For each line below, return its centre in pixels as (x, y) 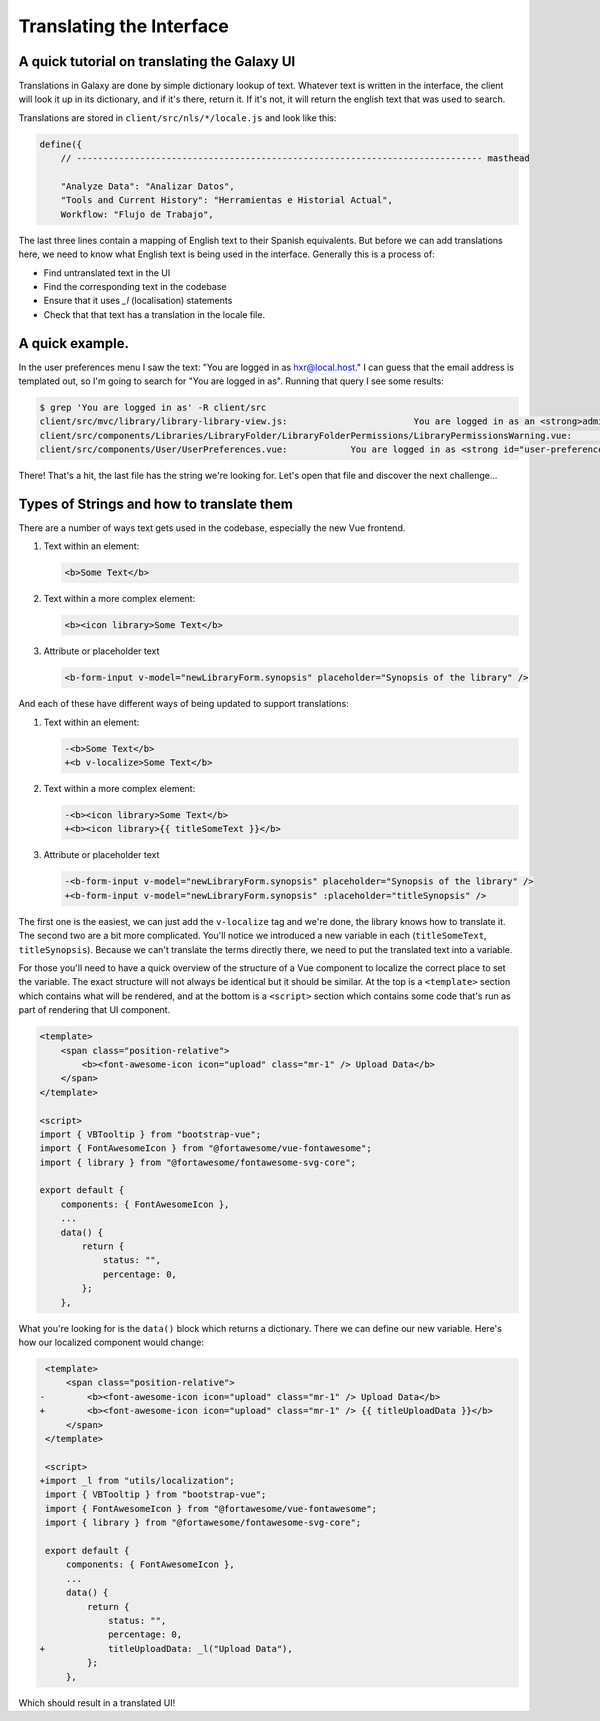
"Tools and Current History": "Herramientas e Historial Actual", (227, 200)
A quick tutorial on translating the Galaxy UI (157, 61)
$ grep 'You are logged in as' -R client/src (153, 407)
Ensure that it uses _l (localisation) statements (138, 301)
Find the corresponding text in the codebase (135, 286)
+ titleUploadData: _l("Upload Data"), (166, 1648)
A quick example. (74, 343)
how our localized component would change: (111, 1342)
